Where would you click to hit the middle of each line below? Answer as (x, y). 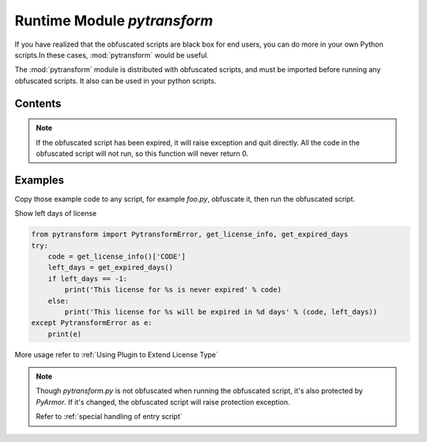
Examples (40, 180)
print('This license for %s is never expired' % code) (173, 290)
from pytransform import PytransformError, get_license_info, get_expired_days (190, 234)
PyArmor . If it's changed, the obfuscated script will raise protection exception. (163, 402)
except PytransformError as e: (92, 323)
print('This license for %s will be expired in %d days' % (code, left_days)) (221, 312)
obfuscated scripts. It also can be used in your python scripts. (115, 81)
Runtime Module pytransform (114, 21)
